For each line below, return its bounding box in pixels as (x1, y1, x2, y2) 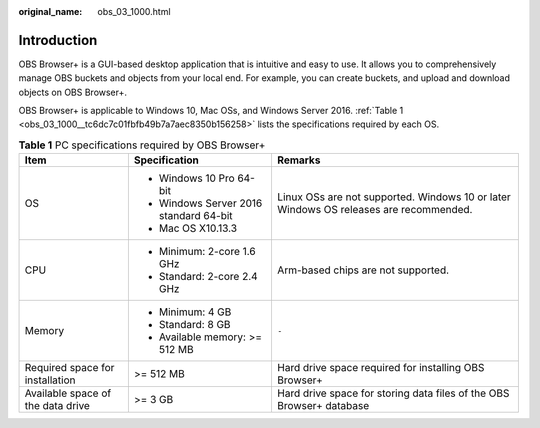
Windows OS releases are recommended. (276, 203, 473, 217)
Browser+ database (276, 399, 370, 413)
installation (24, 373, 76, 387)
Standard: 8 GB (158, 318, 231, 332)
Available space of (24, 386, 112, 400)
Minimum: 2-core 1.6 (158, 245, 256, 259)
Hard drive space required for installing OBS (276, 361, 485, 375)
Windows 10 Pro (158, 171, 235, 185)
